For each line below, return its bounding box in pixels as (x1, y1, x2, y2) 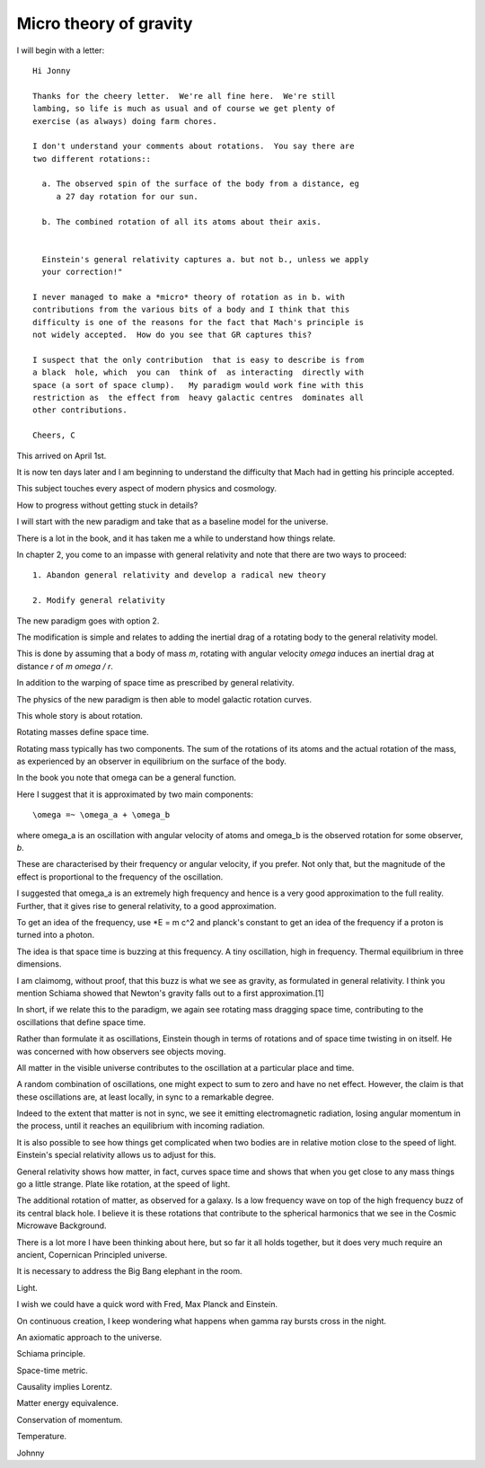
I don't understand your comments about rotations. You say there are (32, 141, 355, 152)
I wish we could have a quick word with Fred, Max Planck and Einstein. (16, 1299, 278, 1310)
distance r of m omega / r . (16, 660, 114, 671)
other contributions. (32, 405, 128, 415)
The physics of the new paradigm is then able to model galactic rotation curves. (16, 694, 312, 704)
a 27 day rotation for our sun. (56, 191, 199, 201)
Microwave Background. (16, 1220, 107, 1231)
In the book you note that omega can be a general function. (16, 773, 237, 783)
